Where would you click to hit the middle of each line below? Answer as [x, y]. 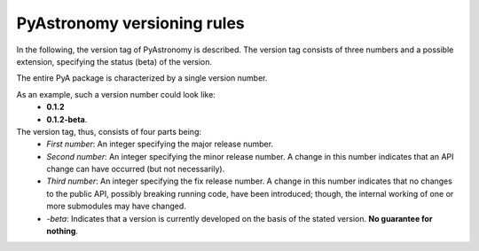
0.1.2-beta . [67, 119]
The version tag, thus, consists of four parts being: [109, 131]
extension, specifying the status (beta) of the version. [114, 61]
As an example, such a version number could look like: [116, 94]
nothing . [63, 231]
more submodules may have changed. [116, 206]
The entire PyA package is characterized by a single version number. [142, 78]
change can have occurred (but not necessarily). [136, 169]
